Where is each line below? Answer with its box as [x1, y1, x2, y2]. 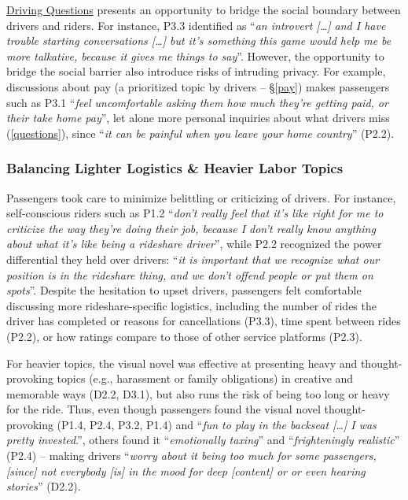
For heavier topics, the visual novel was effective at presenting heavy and [6, 354, 358, 371]
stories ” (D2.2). [6, 478, 81, 494]
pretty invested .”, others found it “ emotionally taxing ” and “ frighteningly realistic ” [6, 431, 400, 448]
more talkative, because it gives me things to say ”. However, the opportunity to [6, 47, 384, 64]
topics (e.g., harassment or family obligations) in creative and [57, 370, 354, 387]
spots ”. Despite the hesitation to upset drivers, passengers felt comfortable [6, 282, 362, 298]
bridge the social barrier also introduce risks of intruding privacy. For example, [6, 63, 386, 80]
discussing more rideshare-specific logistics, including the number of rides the [6, 297, 377, 313]
